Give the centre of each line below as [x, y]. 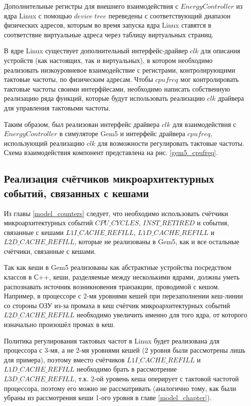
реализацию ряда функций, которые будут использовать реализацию [104, 98]
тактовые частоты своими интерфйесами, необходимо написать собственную [117, 88]
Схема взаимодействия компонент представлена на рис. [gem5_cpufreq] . [111, 152]
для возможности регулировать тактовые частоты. [171, 143]
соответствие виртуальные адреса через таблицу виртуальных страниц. [109, 34]
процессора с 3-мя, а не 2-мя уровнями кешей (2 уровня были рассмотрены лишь [125, 350]
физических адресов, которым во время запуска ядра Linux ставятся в [108, 25]
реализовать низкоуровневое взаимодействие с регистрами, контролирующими [120, 70]
